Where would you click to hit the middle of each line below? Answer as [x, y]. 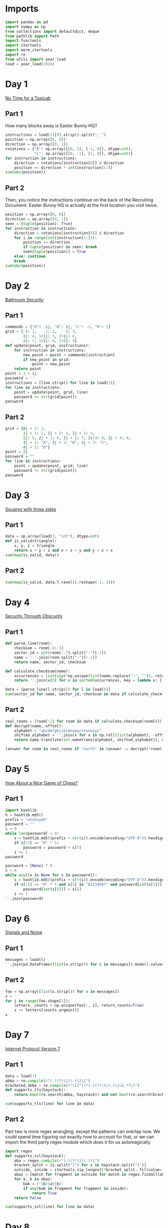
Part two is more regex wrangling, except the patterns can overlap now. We [83, 1131]
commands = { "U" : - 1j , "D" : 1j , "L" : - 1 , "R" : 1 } [58, 327]
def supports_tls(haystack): [35, 1090]
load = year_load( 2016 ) [30, 64]
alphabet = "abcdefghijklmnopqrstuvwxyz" [58, 730]
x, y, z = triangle [34, 546]
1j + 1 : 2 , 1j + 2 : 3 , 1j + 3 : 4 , [59, 433]
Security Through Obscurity [34, 616]
